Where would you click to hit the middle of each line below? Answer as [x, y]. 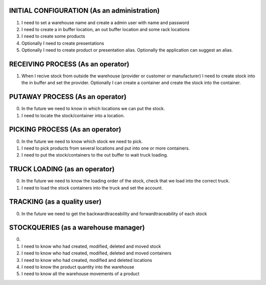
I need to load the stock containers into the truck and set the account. [92, 188]
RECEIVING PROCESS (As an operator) [69, 64]
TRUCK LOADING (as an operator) [62, 169]
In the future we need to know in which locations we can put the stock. [93, 109]
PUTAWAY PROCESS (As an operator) [68, 97]
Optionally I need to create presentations [63, 43]
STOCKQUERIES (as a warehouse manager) [77, 228]
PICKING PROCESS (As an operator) [65, 130]
